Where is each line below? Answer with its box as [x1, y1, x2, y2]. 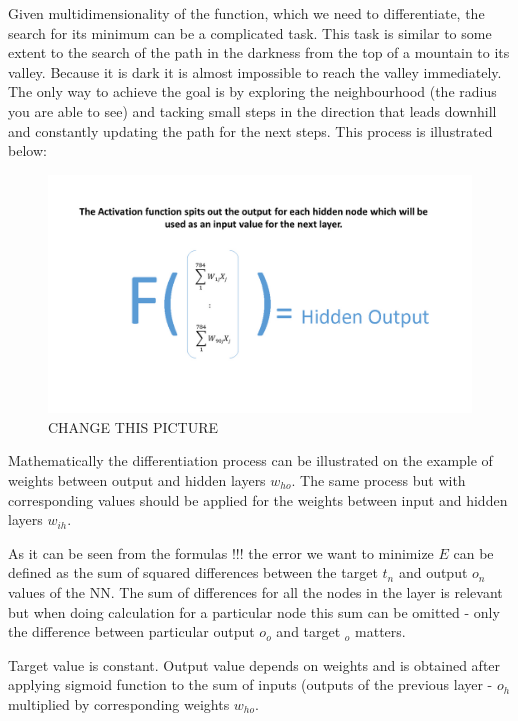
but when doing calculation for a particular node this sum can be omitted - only [8, 601, 500, 622]
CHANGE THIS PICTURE [48, 416, 219, 437]
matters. [355, 621, 406, 642]
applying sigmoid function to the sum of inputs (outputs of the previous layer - [8, 674, 493, 695]
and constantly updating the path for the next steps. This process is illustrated [8, 120, 493, 141]
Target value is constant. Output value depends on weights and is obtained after [8, 654, 501, 675]
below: [8, 140, 47, 161]
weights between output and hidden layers [8, 470, 266, 491]
